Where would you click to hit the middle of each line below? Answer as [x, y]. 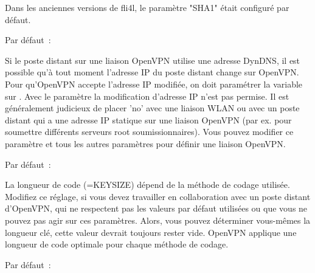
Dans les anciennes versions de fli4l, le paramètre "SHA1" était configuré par [147, 7]
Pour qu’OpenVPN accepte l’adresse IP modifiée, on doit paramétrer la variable [154, 84]
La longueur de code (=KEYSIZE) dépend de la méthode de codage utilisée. [147, 185]
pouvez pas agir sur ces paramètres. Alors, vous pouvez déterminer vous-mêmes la [158, 220]
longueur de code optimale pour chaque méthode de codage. [117, 244]
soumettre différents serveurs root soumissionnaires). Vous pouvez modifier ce [149, 132]
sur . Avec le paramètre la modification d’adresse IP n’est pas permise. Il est [147, 96]
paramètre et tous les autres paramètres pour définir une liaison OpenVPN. [145, 143]
